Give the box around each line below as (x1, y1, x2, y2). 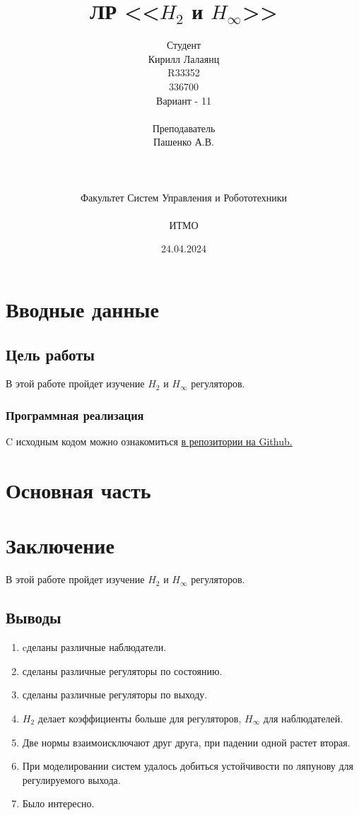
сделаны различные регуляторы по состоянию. (22, 663, 223, 678)
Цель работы (6, 343, 95, 365)
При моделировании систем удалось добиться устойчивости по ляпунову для (22, 758, 354, 773)
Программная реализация (6, 406, 144, 423)
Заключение (6, 531, 114, 560)
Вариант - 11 (156, 93, 211, 107)
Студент (166, 37, 201, 52)
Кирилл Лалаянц (148, 51, 220, 66)
